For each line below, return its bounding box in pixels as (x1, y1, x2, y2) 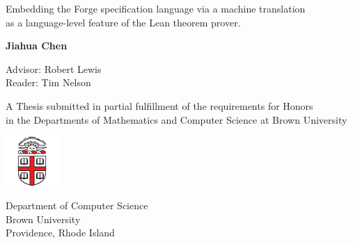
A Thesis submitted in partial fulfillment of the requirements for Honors (6, 98, 313, 113)
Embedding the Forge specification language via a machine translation (6, 1, 306, 15)
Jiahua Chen (6, 38, 68, 53)
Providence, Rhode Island (6, 225, 115, 240)
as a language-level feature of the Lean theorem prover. (6, 15, 241, 29)
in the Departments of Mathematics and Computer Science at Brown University (6, 112, 347, 127)
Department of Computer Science (6, 198, 148, 213)
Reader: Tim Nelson (6, 75, 91, 90)
